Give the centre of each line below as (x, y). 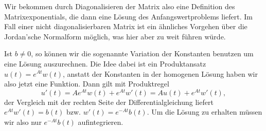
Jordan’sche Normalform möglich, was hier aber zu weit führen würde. (115, 36)
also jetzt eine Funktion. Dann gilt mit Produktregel (87, 84)
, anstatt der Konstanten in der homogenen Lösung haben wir (160, 73)
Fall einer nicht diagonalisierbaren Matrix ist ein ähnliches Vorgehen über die (126, 26)
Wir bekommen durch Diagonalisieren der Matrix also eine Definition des (120, 6)
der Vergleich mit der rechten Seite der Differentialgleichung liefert (109, 102)
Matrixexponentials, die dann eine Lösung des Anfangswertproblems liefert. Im (128, 16)
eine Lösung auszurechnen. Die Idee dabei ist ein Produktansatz (105, 63)
